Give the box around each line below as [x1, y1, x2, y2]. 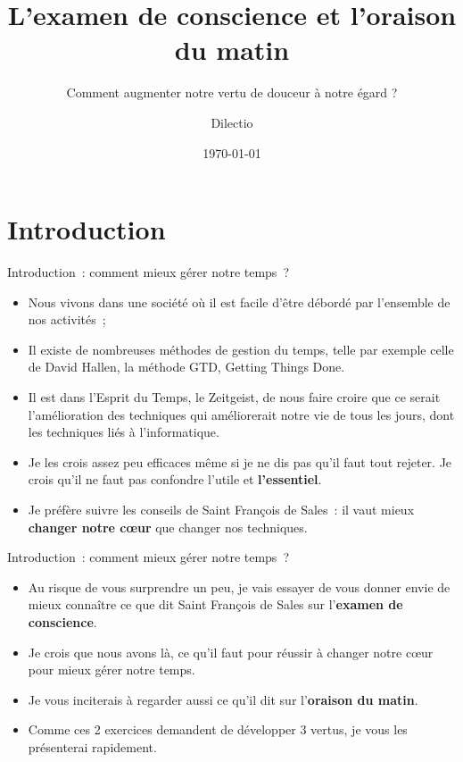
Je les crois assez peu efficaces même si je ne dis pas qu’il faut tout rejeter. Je [28, 452, 452, 471]
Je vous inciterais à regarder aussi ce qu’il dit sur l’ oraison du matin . [28, 690, 418, 708]
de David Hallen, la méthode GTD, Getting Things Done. [28, 357, 345, 376]
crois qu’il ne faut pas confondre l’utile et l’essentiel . [28, 470, 322, 489]
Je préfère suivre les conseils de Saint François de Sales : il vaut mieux [28, 499, 415, 518]
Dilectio [211, 113, 253, 131]
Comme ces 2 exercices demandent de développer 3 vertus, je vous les [28, 720, 408, 739]
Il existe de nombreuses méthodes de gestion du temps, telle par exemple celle [28, 339, 454, 358]
